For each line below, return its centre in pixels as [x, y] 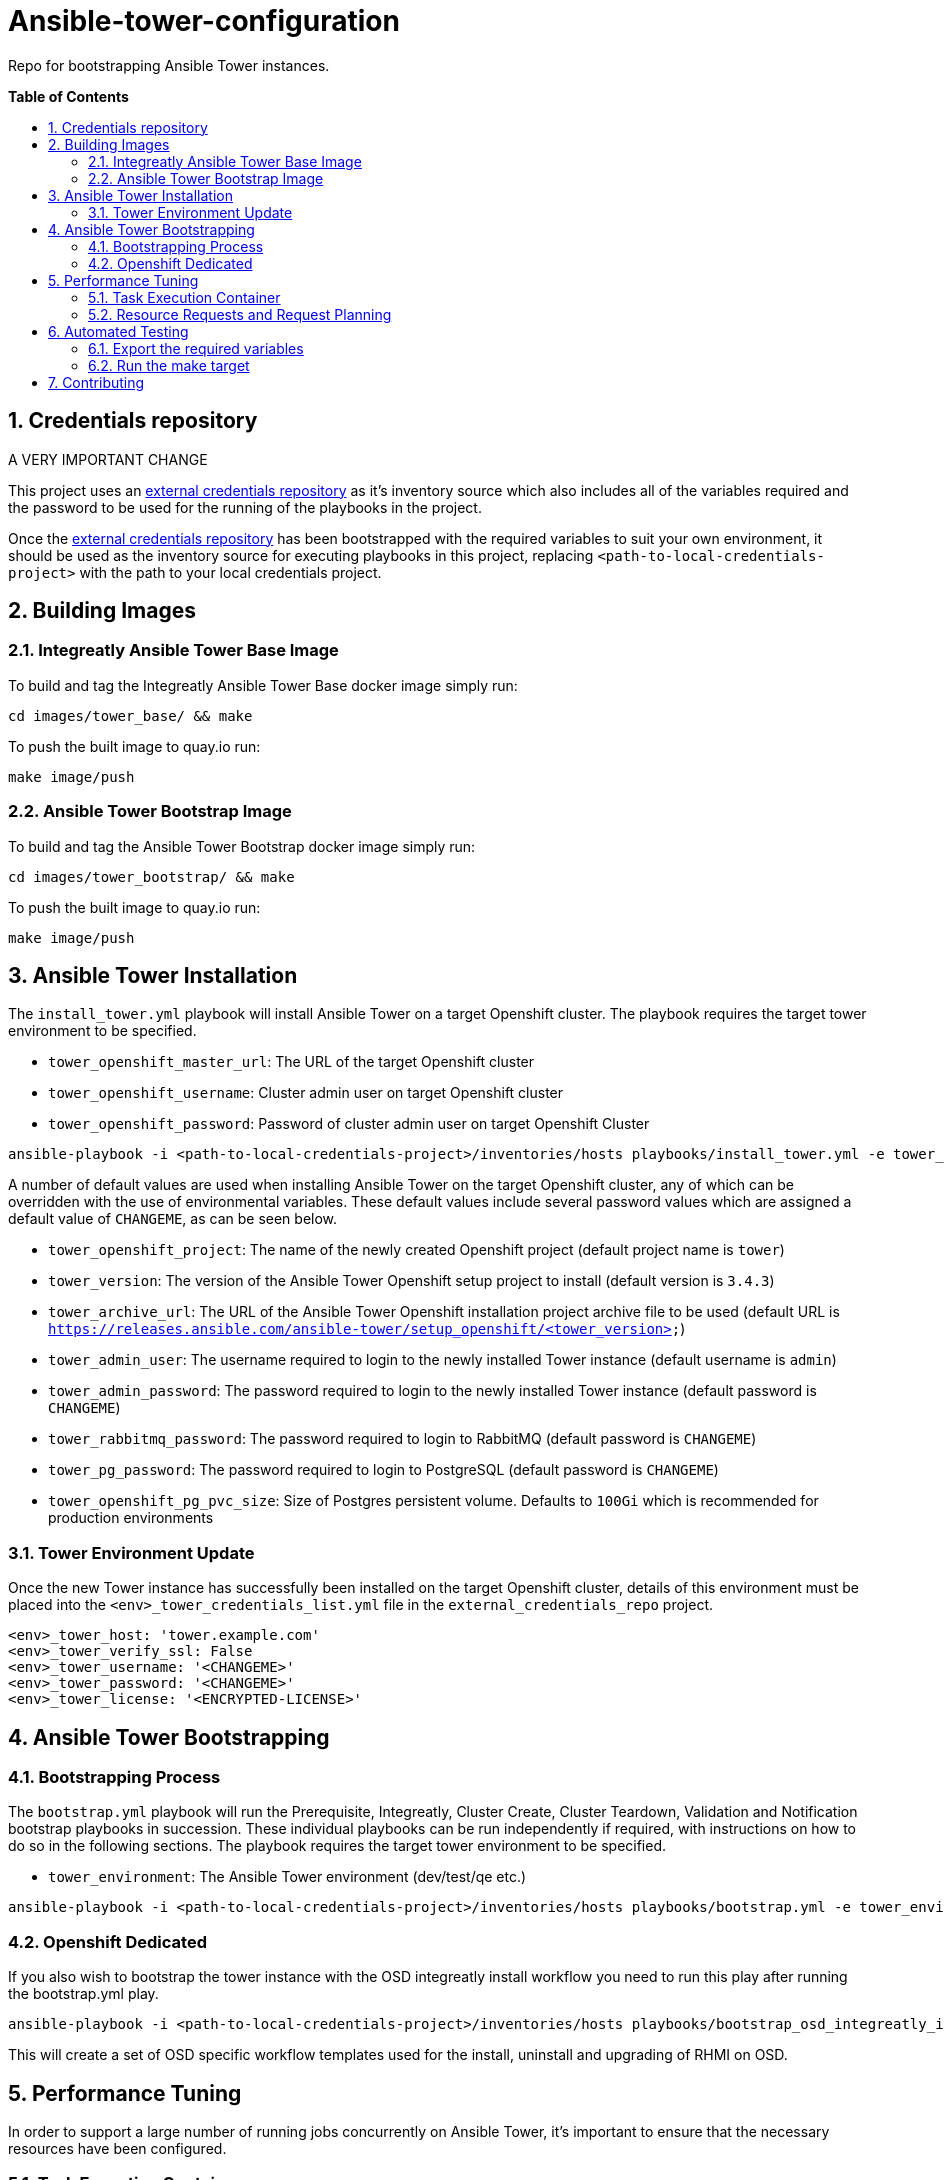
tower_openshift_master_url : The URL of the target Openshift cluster [291, 1062]
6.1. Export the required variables [196, 348]
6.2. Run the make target [169, 365]
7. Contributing [96, 382]
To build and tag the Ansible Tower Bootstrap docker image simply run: [242, 846]
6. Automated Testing [118, 331]
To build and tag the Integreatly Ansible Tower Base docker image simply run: [263, 685]
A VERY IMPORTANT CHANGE [108, 459]
